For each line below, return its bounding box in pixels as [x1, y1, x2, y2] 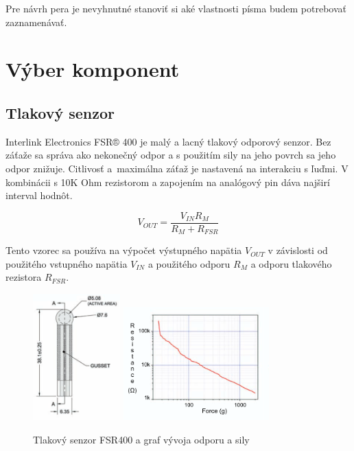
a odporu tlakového [250, 256, 332, 270]
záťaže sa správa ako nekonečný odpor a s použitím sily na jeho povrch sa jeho [5, 148, 336, 162]
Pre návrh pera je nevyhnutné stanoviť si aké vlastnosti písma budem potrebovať [5, 1, 346, 15]
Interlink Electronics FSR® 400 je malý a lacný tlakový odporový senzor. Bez [5, 134, 331, 148]
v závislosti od [268, 243, 328, 257]
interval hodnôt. [5, 188, 73, 203]
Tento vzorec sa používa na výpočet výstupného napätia [5, 243, 242, 257]
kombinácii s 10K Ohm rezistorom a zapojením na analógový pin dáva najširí [5, 174, 330, 189]
